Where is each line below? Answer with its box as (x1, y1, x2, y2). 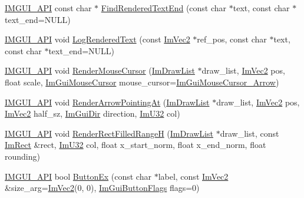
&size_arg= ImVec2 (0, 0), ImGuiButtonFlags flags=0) (5, 181, 200, 194)
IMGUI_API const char (5, 2, 92, 14)
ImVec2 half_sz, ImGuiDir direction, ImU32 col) (5, 107, 180, 120)
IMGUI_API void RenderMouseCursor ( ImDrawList (5, 64, 195, 77)
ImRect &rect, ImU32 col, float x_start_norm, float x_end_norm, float (5, 138, 266, 151)
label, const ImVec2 (158, 170, 229, 182)
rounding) (5, 150, 40, 162)
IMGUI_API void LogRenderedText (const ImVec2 (5, 33, 190, 45)
